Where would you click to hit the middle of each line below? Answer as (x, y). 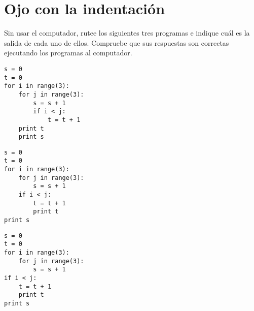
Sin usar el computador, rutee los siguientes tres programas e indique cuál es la (127, 33)
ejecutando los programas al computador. (68, 53)
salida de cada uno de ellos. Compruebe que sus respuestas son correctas (117, 42)
